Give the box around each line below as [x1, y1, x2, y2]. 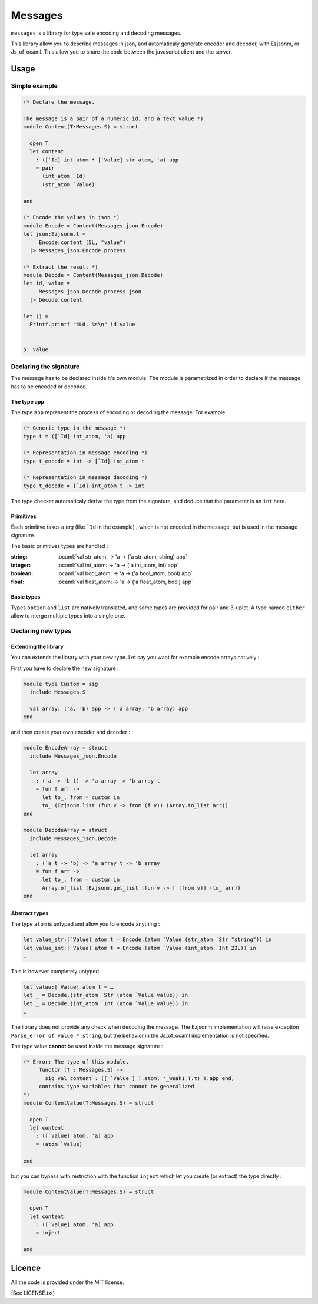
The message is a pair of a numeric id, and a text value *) [23, 115, 204, 122]
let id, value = [23, 280, 71, 287]
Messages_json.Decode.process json [38, 288, 141, 295]
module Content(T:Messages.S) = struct [23, 124, 138, 130]
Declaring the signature [11, 362, 80, 371]
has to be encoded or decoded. [11, 383, 88, 390]
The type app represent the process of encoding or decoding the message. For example [11, 409, 226, 416]
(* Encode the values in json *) [23, 214, 120, 221]
